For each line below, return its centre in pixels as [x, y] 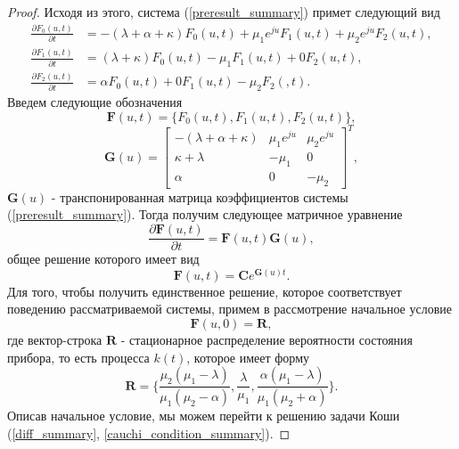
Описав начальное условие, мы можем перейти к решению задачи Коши [204, 415]
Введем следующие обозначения [95, 102]
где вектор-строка [55, 339]
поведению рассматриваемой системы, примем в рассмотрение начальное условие [229, 309]
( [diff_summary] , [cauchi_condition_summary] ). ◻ [149, 433]
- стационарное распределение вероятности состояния [267, 339]
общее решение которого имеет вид [103, 259]
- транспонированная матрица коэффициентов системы [200, 196]
